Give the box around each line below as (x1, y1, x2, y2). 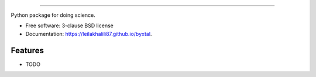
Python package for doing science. (11, 12, 96, 19)
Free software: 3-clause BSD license (25, 22, 114, 29)
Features (11, 45, 44, 55)
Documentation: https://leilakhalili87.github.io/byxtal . (25, 30, 152, 37)
